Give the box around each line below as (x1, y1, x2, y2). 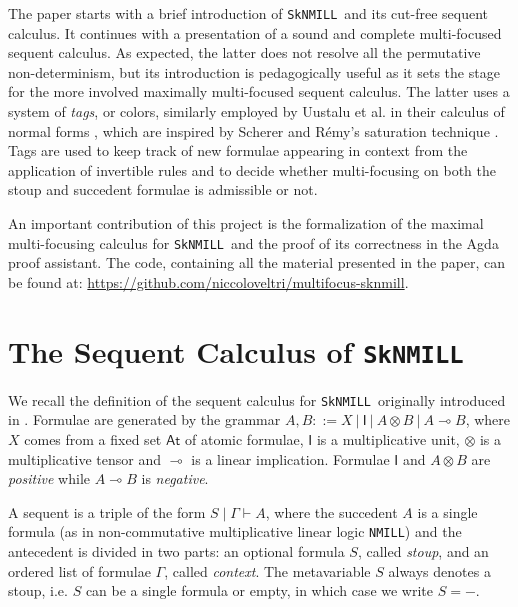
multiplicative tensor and (8, 448, 161, 469)
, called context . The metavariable (164, 560, 371, 581)
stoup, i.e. (8, 580, 68, 601)
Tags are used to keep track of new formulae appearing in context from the (8, 140, 468, 161)
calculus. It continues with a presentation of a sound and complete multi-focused (8, 22, 502, 43)
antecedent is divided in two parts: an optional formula (8, 540, 345, 561)
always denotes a (388, 560, 491, 581)
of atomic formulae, (185, 428, 304, 449)
